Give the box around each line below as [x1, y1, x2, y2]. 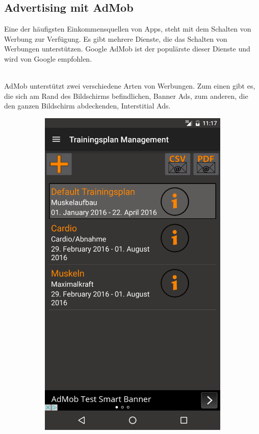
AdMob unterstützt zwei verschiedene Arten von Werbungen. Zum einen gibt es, [4, 80, 255, 91]
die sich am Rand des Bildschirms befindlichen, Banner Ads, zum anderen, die [4, 90, 248, 101]
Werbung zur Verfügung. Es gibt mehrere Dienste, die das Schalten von [4, 33, 227, 44]
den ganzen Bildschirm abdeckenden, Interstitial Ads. [4, 100, 171, 111]
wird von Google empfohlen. [4, 53, 92, 64]
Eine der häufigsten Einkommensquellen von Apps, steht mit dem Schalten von [4, 23, 251, 34]
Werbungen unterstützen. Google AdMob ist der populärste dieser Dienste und [4, 43, 250, 54]
